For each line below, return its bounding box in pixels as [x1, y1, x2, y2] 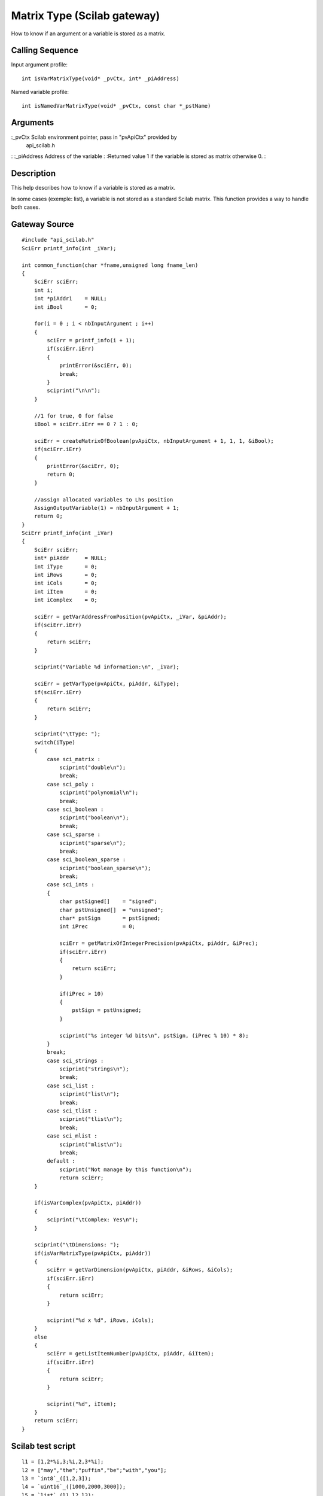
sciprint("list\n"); [59, 1091, 120, 1097]
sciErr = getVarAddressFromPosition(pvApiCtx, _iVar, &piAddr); [33, 613, 227, 620]
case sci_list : [47, 1082, 95, 1089]
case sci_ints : [47, 881, 95, 888]
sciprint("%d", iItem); [47, 1400, 117, 1407]
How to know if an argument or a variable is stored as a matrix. [11, 30, 166, 37]
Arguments [11, 117, 54, 128]
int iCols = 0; [33, 580, 98, 586]
